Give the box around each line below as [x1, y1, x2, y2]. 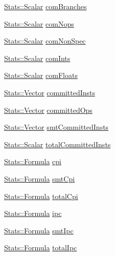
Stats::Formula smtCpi [4, 173, 75, 184]
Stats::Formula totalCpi [4, 190, 78, 201]
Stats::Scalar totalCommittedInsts [4, 139, 111, 149]
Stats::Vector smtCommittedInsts [4, 122, 109, 132]
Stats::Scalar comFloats [4, 70, 78, 81]
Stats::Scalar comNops [4, 18, 74, 29]
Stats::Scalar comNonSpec [4, 35, 86, 46]
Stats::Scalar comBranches [4, 1, 87, 11]
